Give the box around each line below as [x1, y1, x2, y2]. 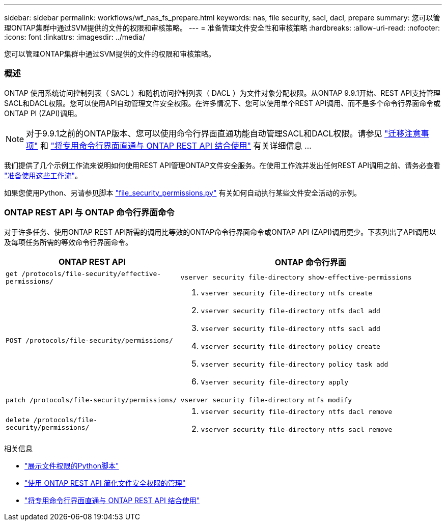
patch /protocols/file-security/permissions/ [6, 396, 177, 404]
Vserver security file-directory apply [201, 378, 349, 386]
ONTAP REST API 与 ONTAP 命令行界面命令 [4, 207, 175, 218]
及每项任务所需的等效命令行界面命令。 [4, 237, 132, 246]
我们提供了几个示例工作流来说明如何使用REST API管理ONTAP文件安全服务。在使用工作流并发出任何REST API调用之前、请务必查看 [4, 160, 441, 170]
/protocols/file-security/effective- [21, 269, 161, 278]
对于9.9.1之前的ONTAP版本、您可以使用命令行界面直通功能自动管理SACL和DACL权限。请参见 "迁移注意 [26, 128, 421, 139]
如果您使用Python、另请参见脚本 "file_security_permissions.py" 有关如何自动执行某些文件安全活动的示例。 [4, 188, 361, 197]
